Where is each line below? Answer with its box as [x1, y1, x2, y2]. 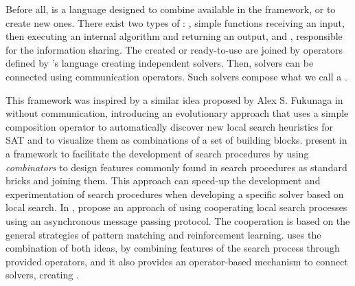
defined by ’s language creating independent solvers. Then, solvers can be [5, 56, 314, 70]
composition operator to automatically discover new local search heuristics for [5, 119, 333, 133]
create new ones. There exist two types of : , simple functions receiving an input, [5, 15, 345, 30]
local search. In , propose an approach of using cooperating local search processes [5, 200, 347, 214]
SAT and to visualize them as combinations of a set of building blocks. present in [5, 133, 347, 147]
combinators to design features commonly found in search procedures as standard [5, 159, 347, 174]
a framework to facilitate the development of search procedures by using [5, 146, 309, 160]
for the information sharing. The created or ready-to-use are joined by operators [5, 42, 343, 56]
